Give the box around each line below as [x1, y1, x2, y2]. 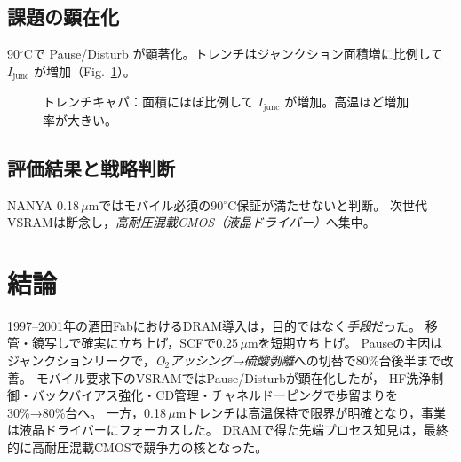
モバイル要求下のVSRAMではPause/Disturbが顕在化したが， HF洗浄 [36, 368, 432, 387]
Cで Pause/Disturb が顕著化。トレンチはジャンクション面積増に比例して [23, 44, 443, 63]
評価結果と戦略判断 [7, 153, 175, 181]
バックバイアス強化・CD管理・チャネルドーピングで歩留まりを [31, 386, 398, 404]
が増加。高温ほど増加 [284, 92, 409, 111]
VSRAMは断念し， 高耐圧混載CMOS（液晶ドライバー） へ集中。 [7, 213, 376, 231]
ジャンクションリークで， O [7, 351, 165, 369]
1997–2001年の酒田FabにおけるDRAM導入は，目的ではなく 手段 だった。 [7, 316, 422, 334]
